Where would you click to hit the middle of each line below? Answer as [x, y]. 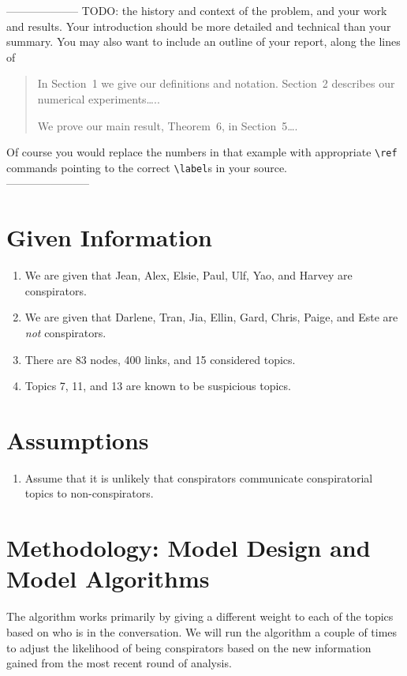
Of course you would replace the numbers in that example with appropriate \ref [202, 152]
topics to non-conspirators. [89, 493]
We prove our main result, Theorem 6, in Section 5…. [168, 125]
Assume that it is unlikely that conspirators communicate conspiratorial [199, 477]
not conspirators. [65, 332]
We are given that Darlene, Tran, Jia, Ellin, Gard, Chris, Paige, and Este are [211, 317]
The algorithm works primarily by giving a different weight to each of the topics [200, 616]
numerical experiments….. [99, 98]
